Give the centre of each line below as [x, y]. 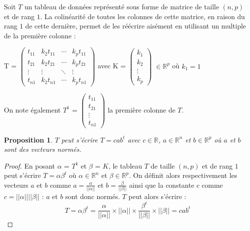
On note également [32, 109]
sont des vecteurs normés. [43, 149]
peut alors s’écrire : [157, 196]
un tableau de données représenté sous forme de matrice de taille [122, 6]
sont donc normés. [93, 196]
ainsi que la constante [162, 185]
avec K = [112, 66]
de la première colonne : [40, 35]
